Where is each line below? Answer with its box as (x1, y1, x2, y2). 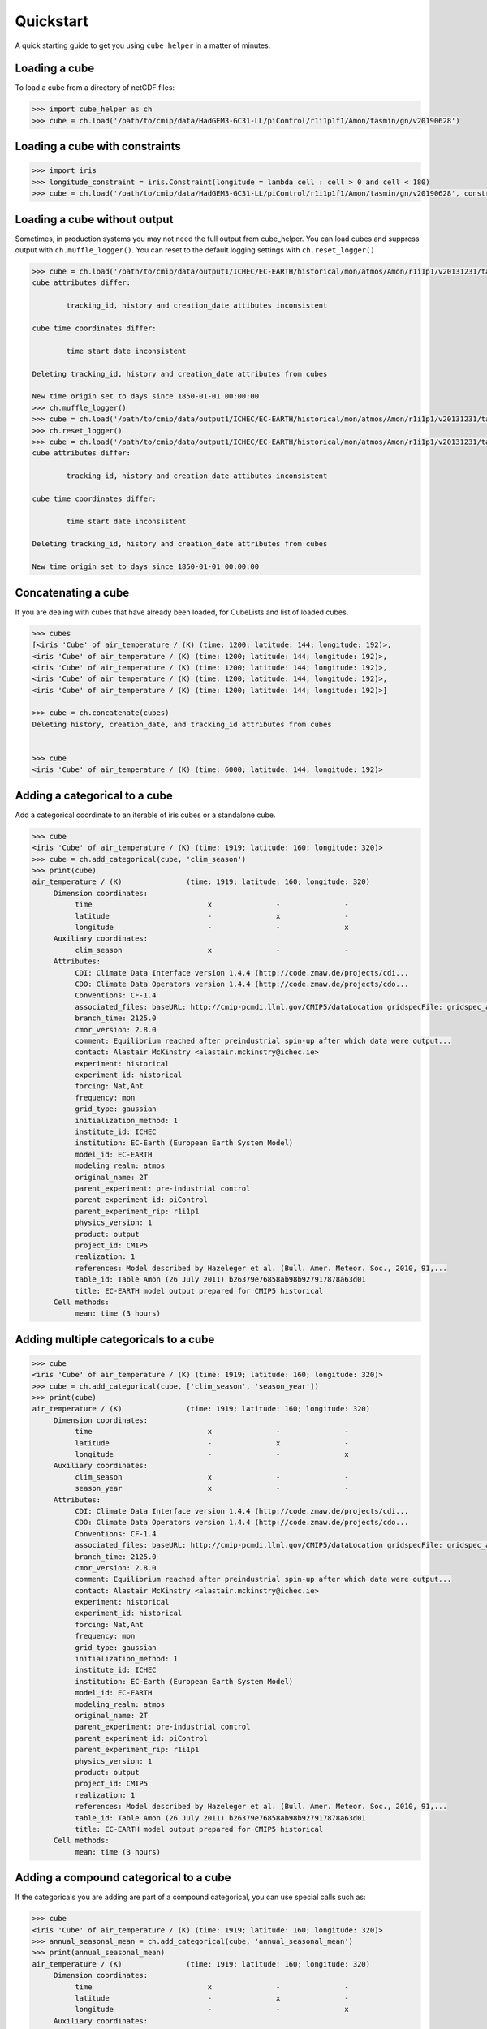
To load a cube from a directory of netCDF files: (15, 83, 175, 93)
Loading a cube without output (15, 212, 174, 226)
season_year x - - (74, 1484, 349, 1493)
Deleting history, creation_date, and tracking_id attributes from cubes (32, 719, 332, 729)
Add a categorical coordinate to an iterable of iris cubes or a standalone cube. (15, 810, 276, 820)
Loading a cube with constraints (15, 140, 182, 153)
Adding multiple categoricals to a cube (15, 1332, 215, 1346)
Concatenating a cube (15, 585, 130, 600)
